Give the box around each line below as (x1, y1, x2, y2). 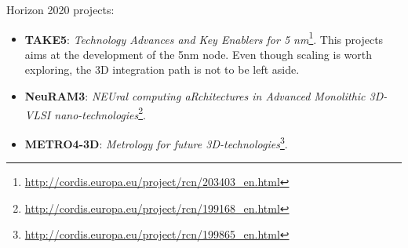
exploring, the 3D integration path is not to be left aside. (24, 61, 300, 78)
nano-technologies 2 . (54, 104, 146, 122)
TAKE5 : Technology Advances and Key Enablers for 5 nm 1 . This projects (24, 28, 384, 47)
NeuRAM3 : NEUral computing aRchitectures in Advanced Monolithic (24, 88, 366, 104)
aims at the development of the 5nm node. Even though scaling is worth (24, 46, 373, 62)
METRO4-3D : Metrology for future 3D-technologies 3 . (24, 133, 288, 151)
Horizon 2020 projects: (6, 2, 115, 17)
